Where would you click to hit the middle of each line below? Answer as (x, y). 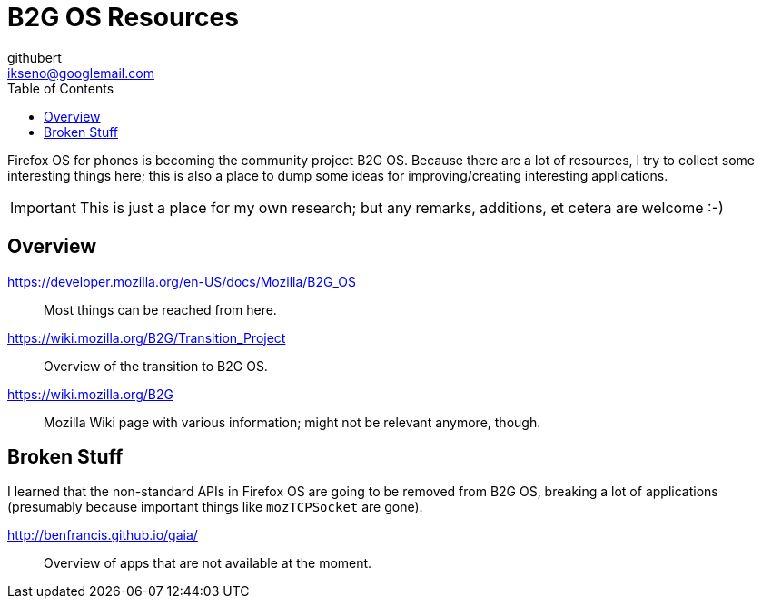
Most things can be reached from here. (160, 309)
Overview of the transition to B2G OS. (156, 366)
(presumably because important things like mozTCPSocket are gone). (215, 507)
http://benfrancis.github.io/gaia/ (103, 535)
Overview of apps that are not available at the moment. (208, 563)
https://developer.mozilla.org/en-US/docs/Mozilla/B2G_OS (182, 281)
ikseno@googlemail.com (81, 73)
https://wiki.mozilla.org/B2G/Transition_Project (147, 337)
